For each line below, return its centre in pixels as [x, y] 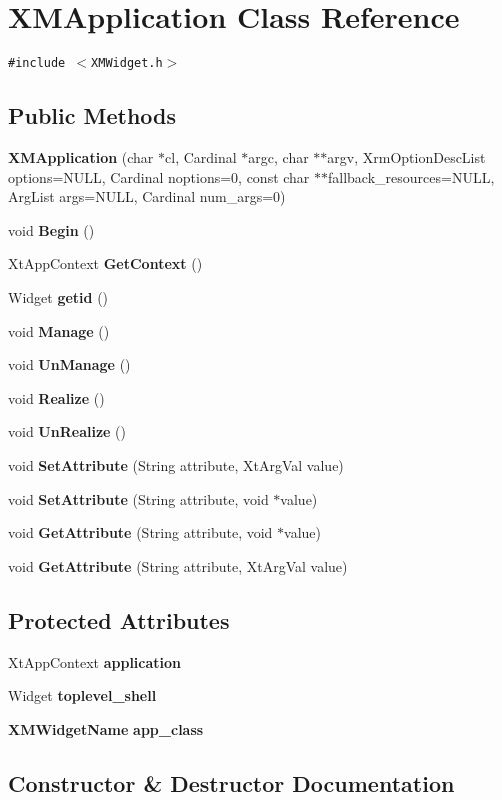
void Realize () [56, 397]
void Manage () [59, 330]
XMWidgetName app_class [106, 728]
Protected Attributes [119, 619]
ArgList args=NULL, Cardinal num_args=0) [147, 196]
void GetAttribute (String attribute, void [140, 532]
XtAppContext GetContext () [105, 263]
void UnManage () [69, 364]
